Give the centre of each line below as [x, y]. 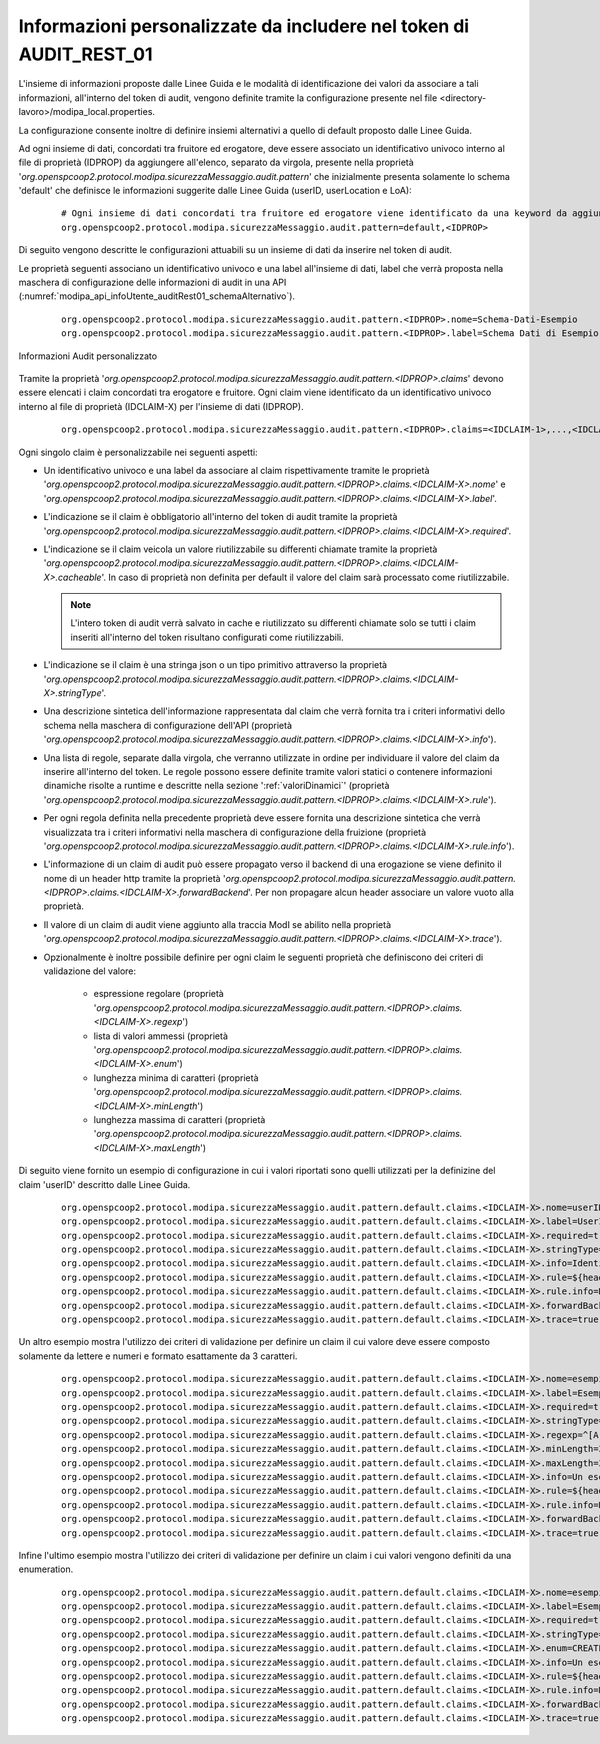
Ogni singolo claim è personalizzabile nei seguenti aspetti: [138, 452]
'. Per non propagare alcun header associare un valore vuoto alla [381, 892]
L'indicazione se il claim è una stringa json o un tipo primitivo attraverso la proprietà [215, 665]
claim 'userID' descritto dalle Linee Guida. [104, 1184]
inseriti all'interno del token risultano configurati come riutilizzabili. [207, 637]
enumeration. [46, 1569]
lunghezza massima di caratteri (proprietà [179, 1119]
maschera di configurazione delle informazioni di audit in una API [152, 282]
